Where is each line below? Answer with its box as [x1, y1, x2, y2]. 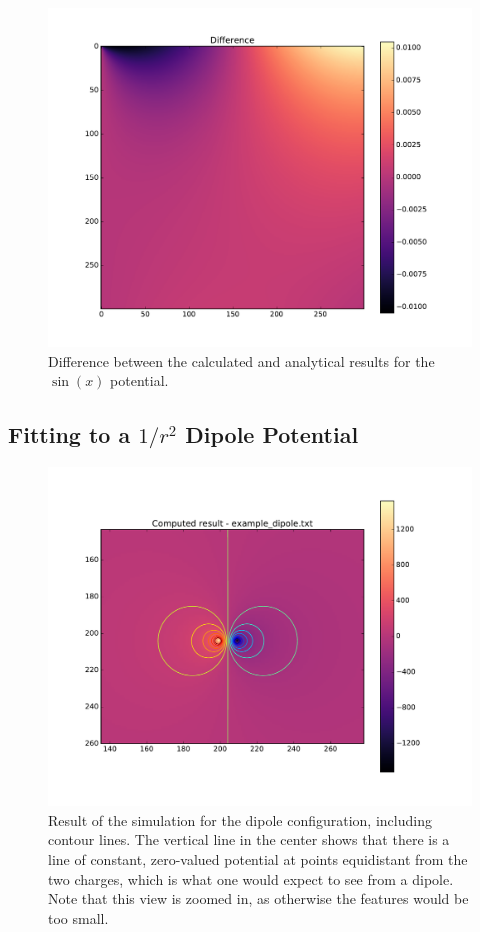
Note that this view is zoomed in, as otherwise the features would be [48, 888, 469, 909]
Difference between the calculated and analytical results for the [48, 350, 435, 371]
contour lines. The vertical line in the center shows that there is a [48, 829, 450, 850]
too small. [48, 907, 109, 928]
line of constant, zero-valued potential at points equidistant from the [48, 848, 468, 869]
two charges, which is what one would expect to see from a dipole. [48, 868, 454, 889]
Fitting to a [8, 419, 131, 450]
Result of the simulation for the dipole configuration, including [48, 809, 432, 830]
